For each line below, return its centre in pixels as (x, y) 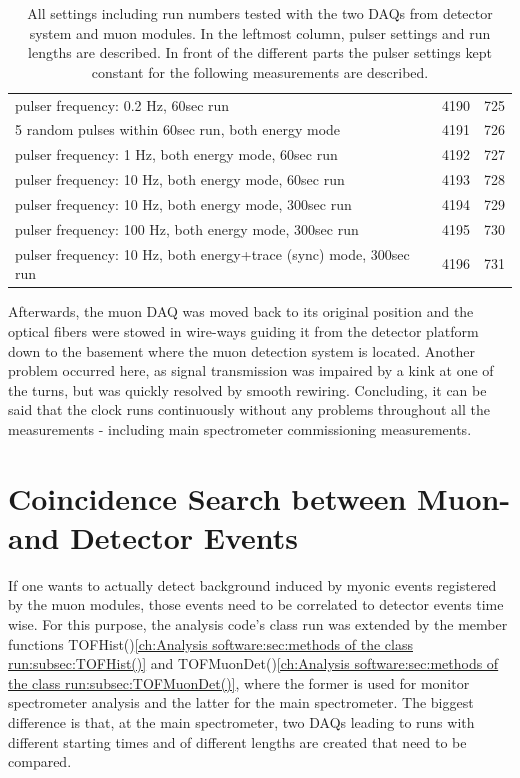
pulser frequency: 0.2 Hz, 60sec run (122, 104)
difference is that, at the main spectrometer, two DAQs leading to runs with (241, 722)
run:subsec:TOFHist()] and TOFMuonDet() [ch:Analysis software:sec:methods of (253, 663)
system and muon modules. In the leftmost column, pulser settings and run (260, 32)
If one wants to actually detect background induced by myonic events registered (252, 584)
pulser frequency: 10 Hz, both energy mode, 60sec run (180, 179)
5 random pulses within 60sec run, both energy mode (178, 129)
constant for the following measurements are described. (260, 71)
